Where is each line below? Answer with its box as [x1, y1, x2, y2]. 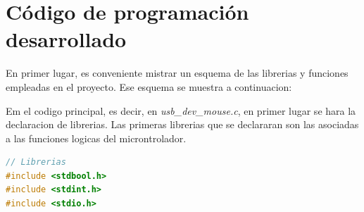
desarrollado [6, 25, 127, 54]
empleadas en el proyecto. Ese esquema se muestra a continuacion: [6, 79, 292, 94]
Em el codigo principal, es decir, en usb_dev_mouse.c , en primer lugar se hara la [6, 103, 356, 118]
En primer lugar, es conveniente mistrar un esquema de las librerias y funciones [6, 66, 349, 80]
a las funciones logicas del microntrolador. [6, 130, 187, 145]
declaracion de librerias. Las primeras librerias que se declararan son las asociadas [6, 117, 359, 132]
